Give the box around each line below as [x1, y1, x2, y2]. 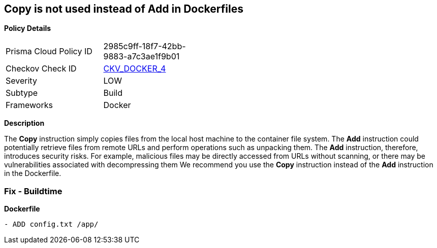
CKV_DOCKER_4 [103, 63, 166, 74]
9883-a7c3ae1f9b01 [103, 51, 180, 62]
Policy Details [4, 24, 51, 33]
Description [4, 119, 45, 128]
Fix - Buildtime [4, 186, 63, 196]
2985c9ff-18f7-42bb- [103, 41, 186, 52]
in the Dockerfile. [4, 169, 61, 178]
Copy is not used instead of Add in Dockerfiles [4, 3, 243, 15]
